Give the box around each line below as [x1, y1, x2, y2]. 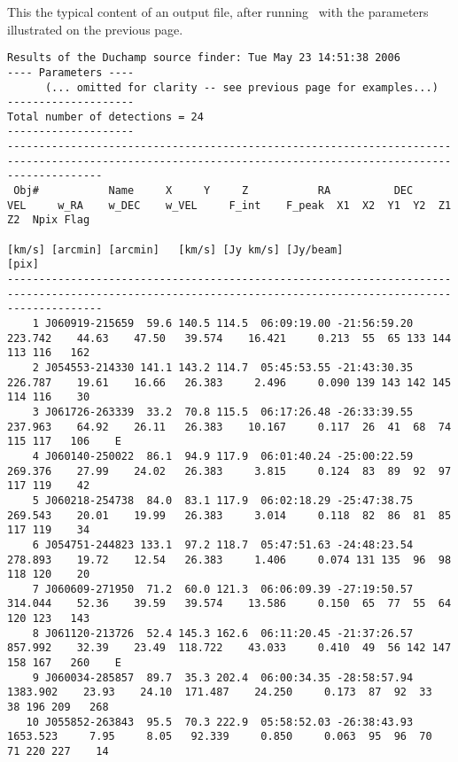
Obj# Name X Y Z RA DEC [13, 184, 414, 198]
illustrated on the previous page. [7, 19, 183, 38]
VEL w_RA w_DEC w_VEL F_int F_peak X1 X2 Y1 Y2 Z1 [7, 198, 452, 212]
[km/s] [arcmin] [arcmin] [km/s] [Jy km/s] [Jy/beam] [7, 243, 344, 256]
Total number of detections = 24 [7, 110, 204, 123]
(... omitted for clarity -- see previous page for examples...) [44, 81, 439, 94]
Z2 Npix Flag [7, 214, 90, 227]
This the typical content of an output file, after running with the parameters [7, 3, 429, 20]
